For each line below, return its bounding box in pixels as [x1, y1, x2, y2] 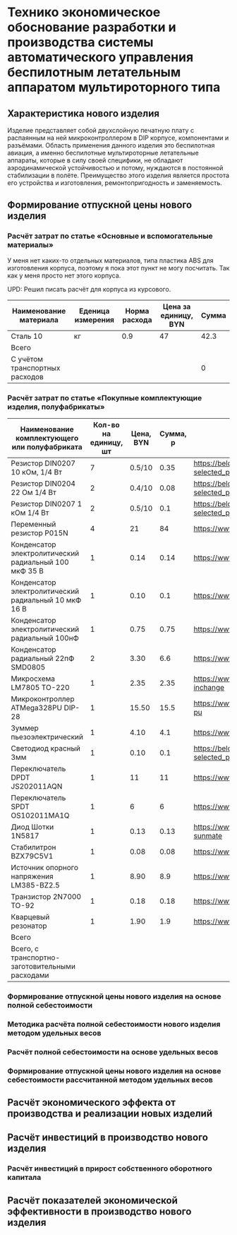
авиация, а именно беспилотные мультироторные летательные [7, 149, 199, 157]
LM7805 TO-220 [11, 682, 70, 692]
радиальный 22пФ [11, 653, 75, 663]
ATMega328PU [11, 703, 62, 712]
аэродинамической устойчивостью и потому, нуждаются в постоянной [7, 164, 224, 172]
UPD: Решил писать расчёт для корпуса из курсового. [7, 285, 171, 293]
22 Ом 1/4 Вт [11, 487, 56, 497]
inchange [193, 682, 224, 692]
